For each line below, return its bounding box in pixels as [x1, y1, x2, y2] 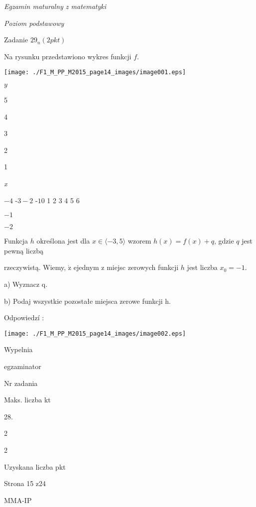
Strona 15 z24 [4, 478, 46, 489]
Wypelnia [4, 344, 33, 355]
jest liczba [187, 262, 218, 272]
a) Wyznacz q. [4, 278, 48, 289]
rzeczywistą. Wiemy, [4, 262, 66, 272]
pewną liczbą [4, 245, 43, 255]
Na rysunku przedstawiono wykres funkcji [4, 51, 131, 61]
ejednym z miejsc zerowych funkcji [73, 262, 179, 272]
